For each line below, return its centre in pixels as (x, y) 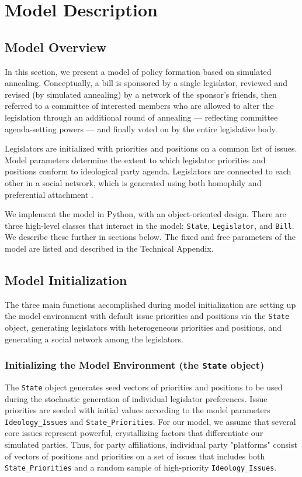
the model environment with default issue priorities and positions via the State (147, 316)
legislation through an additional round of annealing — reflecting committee (141, 117)
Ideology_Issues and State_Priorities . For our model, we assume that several (150, 421)
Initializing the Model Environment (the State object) (135, 365)
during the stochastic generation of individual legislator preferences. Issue (136, 398)
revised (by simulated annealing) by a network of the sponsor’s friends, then (141, 94)
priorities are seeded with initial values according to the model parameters (138, 410)
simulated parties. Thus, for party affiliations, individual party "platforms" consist (151, 445)
